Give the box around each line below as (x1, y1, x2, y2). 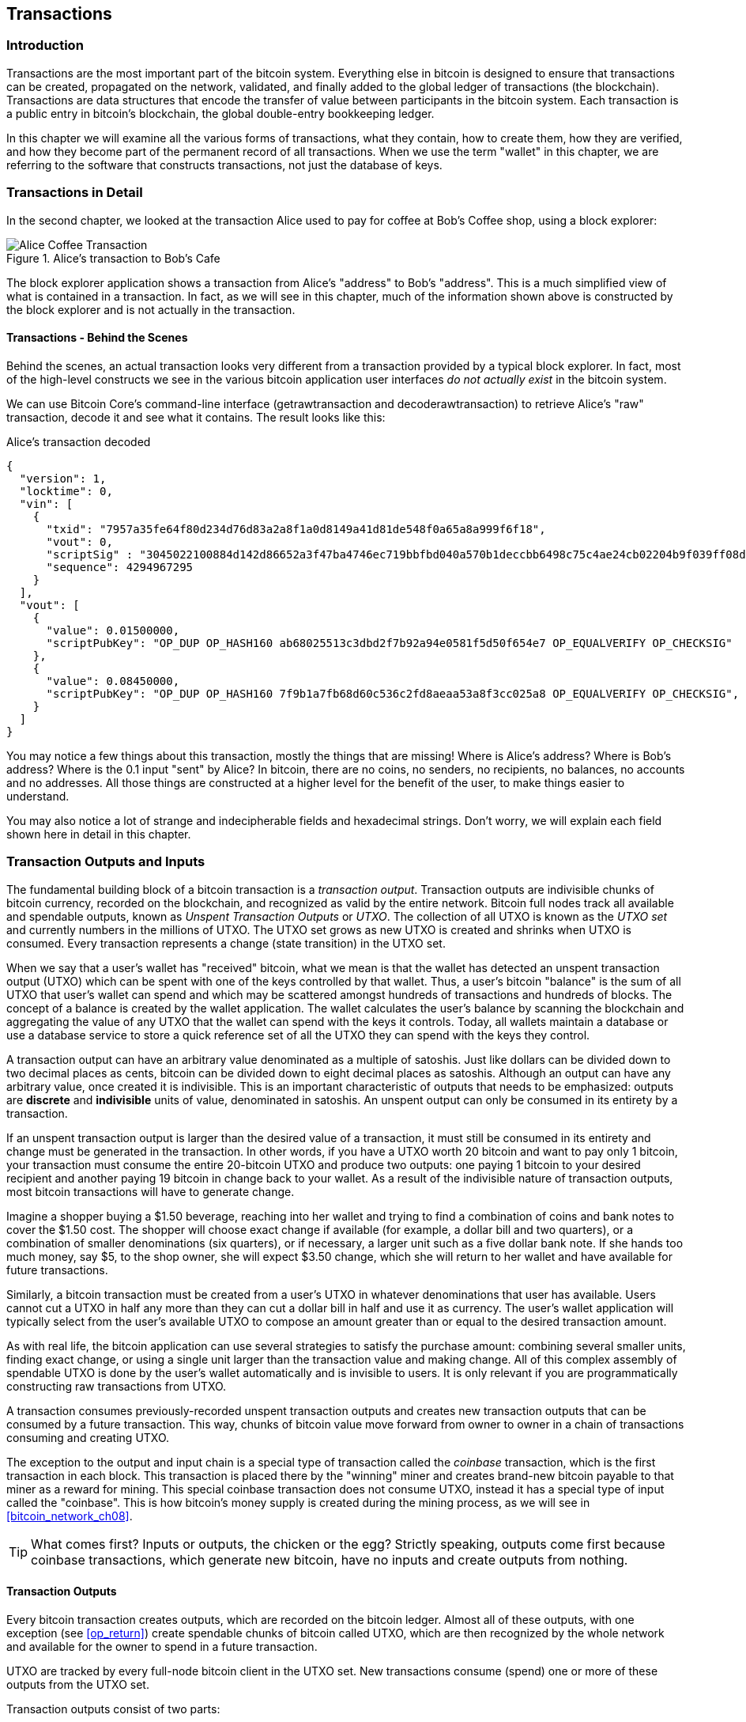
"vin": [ (19, 497, 73, 510)
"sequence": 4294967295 (46, 560, 194, 573)
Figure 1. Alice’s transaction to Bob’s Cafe (6, 251, 220, 265)
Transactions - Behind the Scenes (6, 331, 188, 345)
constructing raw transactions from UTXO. (6, 1379, 227, 1393)
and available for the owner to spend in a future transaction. (6, 1639, 318, 1653)
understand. (6, 789, 70, 803)
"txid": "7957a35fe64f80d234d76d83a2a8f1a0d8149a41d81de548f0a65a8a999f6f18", (46, 522, 546, 536)
